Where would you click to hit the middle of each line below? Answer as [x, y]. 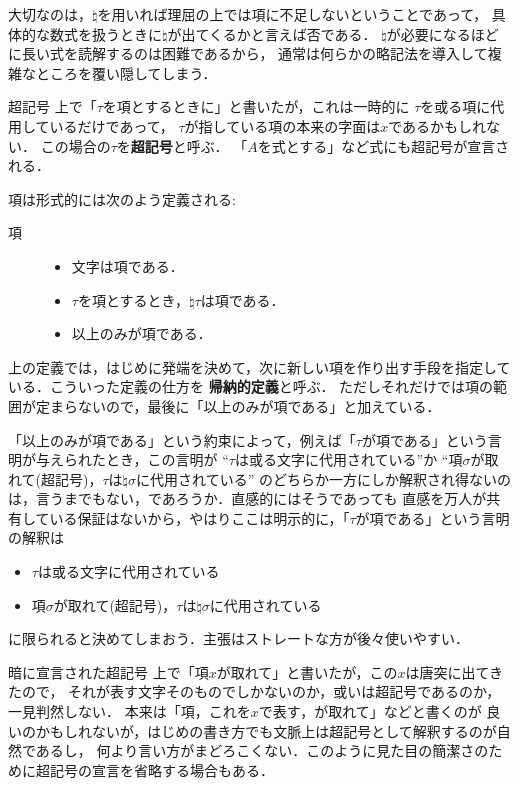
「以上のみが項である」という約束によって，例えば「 [182, 439]
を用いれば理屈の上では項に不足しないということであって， [292, 14]
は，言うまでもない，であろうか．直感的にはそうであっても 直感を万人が [247, 498]
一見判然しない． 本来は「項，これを [129, 711]
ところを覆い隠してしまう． [126, 72]
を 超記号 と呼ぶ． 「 [182, 145]
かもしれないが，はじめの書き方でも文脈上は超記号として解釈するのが [266, 730]
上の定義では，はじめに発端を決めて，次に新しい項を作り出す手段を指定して [259, 366]
